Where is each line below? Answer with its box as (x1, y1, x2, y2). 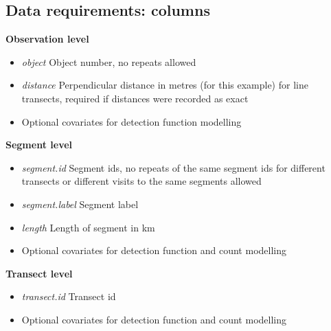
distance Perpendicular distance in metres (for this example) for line (21, 78, 308, 92)
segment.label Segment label (21, 196, 139, 211)
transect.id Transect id (21, 289, 116, 304)
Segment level (5, 137, 73, 152)
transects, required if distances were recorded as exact (21, 91, 249, 105)
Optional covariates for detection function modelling (21, 114, 242, 128)
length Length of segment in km (21, 220, 155, 234)
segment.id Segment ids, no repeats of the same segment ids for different (21, 160, 326, 174)
